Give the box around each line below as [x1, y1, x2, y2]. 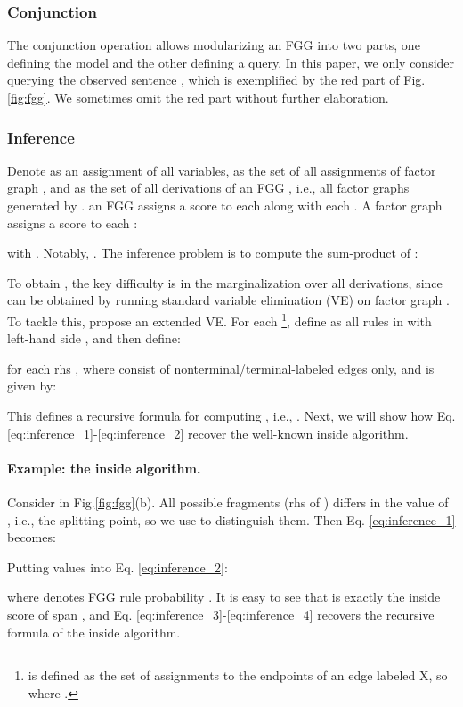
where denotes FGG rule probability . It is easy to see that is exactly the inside [7, 588, 441, 606]
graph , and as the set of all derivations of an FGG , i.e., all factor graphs [7, 178, 410, 197]
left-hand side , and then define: [7, 329, 181, 348]
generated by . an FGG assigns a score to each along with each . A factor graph [7, 196, 443, 214]
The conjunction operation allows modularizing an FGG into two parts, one [7, 36, 420, 54]
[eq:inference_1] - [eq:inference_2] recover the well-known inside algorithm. [7, 423, 409, 442]
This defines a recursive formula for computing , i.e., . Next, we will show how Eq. [7, 407, 456, 424]
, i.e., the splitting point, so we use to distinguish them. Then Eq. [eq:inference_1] [7, 510, 456, 529]
